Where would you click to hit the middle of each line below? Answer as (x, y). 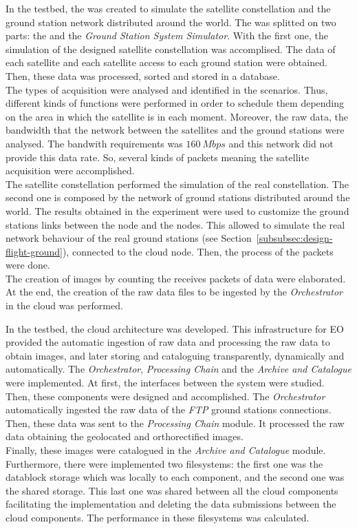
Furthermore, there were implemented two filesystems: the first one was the (164, 463)
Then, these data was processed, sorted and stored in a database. (143, 75)
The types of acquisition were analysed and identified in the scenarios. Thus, (167, 89)
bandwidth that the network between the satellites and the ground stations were (175, 130)
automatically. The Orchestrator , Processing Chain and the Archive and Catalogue (178, 369)
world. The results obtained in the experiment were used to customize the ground (177, 210)
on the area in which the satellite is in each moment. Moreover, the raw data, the (177, 116)
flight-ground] (34, 251)
